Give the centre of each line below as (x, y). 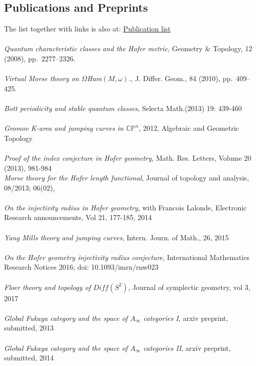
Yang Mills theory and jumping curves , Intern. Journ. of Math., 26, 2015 (117, 237)
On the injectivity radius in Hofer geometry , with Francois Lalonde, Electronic (125, 207)
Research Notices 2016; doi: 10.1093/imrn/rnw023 (81, 267)
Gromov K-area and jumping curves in (64, 128)
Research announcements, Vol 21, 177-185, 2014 (78, 217)
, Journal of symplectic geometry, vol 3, (189, 287)
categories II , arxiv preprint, (187, 347)
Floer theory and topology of (48, 287)
